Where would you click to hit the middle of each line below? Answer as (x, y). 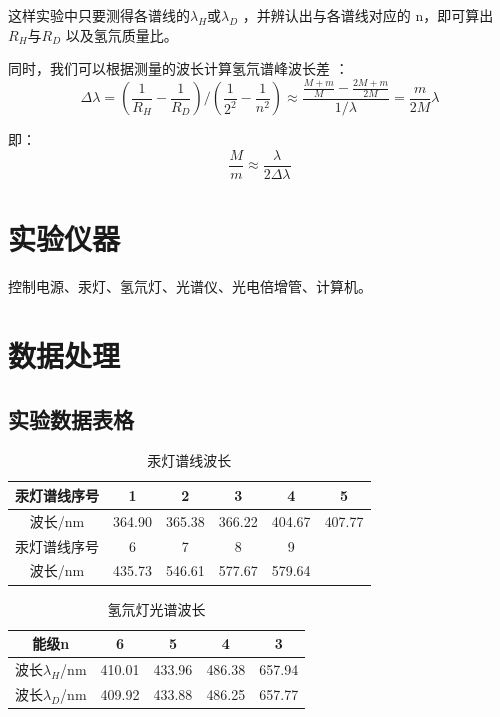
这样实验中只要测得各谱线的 (99, 15)
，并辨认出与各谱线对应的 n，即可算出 (368, 15)
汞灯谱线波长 (189, 460)
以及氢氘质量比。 (121, 34)
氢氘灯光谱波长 (156, 608)
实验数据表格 (71, 418)
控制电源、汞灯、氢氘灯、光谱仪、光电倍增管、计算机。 (190, 286)
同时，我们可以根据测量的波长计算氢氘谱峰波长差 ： (178, 68)
